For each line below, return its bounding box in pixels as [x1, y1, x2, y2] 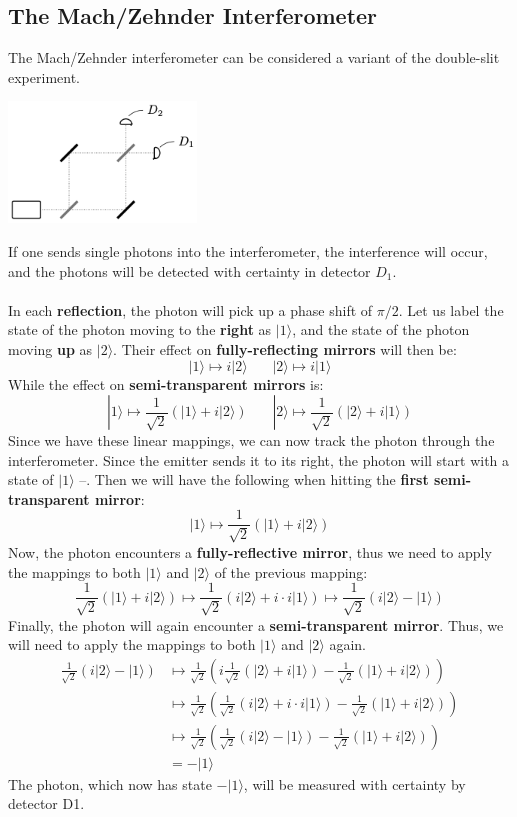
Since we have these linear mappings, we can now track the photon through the [8, 430, 495, 451]
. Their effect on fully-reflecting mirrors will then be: [113, 338, 457, 359]
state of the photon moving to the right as [8, 319, 272, 340]
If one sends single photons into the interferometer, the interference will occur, [8, 240, 488, 261]
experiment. [8, 66, 80, 87]
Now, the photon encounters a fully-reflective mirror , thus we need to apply [8, 541, 492, 562]
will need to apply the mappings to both [8, 634, 256, 655]
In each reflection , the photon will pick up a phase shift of [8, 299, 373, 320]
